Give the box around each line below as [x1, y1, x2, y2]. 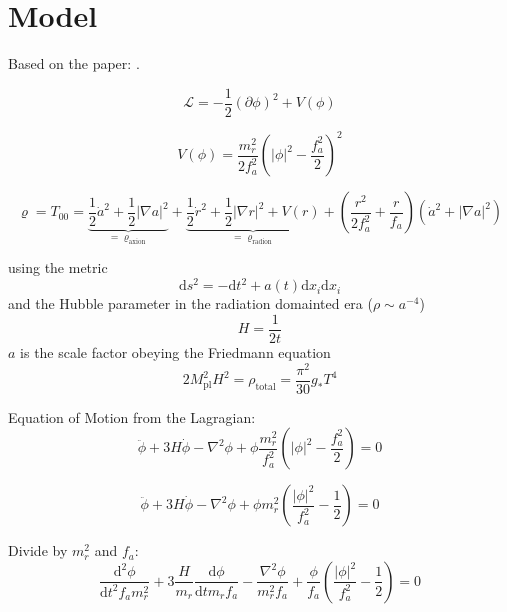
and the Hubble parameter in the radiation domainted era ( [8, 293, 373, 314]
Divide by [8, 540, 68, 561]
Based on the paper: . [8, 53, 140, 74]
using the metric [8, 257, 108, 278]
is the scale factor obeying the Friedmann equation [20, 342, 331, 363]
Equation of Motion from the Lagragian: [8, 406, 256, 427]
